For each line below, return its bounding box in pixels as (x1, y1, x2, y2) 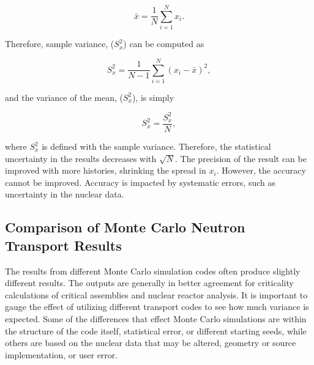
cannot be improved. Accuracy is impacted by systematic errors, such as (5, 175, 275, 188)
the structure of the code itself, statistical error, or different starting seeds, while (5, 324, 307, 337)
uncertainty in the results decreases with (5, 152, 157, 164)
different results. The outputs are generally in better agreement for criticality (5, 276, 294, 289)
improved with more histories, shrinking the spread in (5, 164, 206, 177)
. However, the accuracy (216, 164, 306, 177)
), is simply (132, 90, 174, 103)
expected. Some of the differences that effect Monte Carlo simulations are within (5, 312, 307, 325)
